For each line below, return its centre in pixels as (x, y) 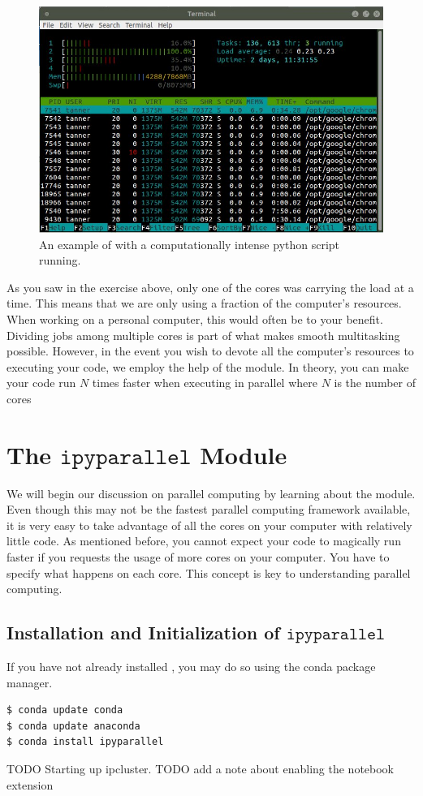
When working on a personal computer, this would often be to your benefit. (195, 318)
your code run (41, 383)
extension (30, 784)
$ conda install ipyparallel (85, 742)
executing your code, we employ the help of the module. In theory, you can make (208, 366)
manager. (30, 682)
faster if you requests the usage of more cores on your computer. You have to (198, 557)
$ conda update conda (65, 710)
